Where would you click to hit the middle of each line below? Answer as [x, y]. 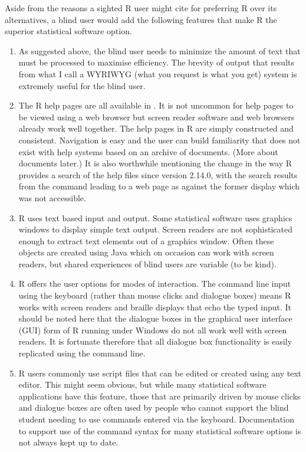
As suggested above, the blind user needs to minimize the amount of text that [159, 50]
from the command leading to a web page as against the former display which [159, 186]
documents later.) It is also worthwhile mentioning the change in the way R [155, 163]
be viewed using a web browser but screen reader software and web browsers [157, 117]
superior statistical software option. [68, 31]
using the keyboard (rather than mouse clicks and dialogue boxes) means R [155, 295]
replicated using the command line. [82, 353]
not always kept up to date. [68, 442]
